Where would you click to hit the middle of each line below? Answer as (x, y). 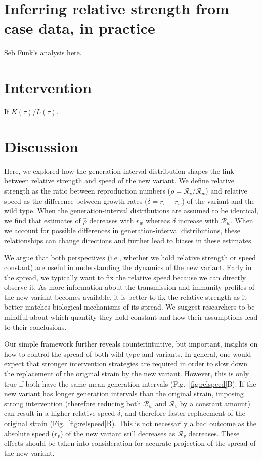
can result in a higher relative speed (60, 413)
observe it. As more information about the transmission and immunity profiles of (129, 287)
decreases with (112, 220)
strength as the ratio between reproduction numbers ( (88, 190)
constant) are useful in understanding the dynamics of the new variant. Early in (128, 267)
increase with (198, 220)
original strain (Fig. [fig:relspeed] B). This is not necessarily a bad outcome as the (130, 423)
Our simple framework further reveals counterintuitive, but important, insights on (131, 344)
